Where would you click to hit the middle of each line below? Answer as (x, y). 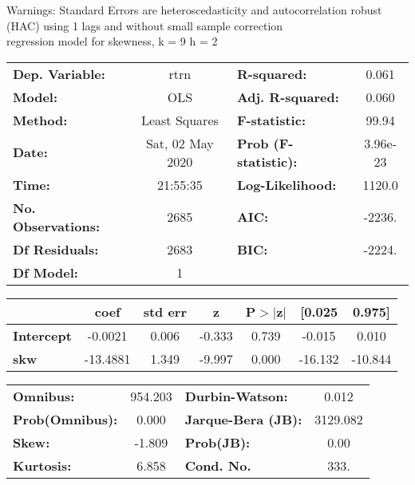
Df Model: (45, 272)
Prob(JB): (217, 442)
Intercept (42, 335)
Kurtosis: (42, 465)
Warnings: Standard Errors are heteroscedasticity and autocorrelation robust (194, 10)
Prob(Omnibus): (65, 419)
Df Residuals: (56, 249)
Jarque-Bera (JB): (243, 419)
